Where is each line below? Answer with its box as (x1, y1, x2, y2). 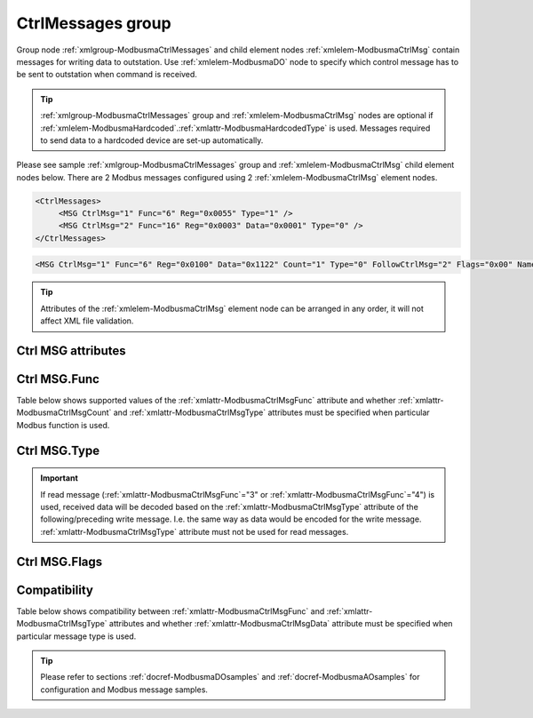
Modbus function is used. (16, 419, 110, 430)
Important (40, 473, 79, 483)
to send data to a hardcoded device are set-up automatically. (40, 134, 264, 146)
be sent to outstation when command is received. (16, 69, 197, 80)
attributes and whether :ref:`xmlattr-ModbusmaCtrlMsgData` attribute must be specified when (108, 618, 453, 629)
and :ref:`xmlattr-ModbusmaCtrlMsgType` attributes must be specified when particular (113, 407, 430, 418)
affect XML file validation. (40, 315, 134, 326)
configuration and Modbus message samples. (40, 684, 209, 695)
